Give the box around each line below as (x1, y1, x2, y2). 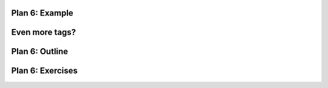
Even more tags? (11, 27, 76, 37)
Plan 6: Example (11, 8, 73, 18)
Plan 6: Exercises (11, 66, 78, 76)
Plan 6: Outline (11, 46, 69, 57)
